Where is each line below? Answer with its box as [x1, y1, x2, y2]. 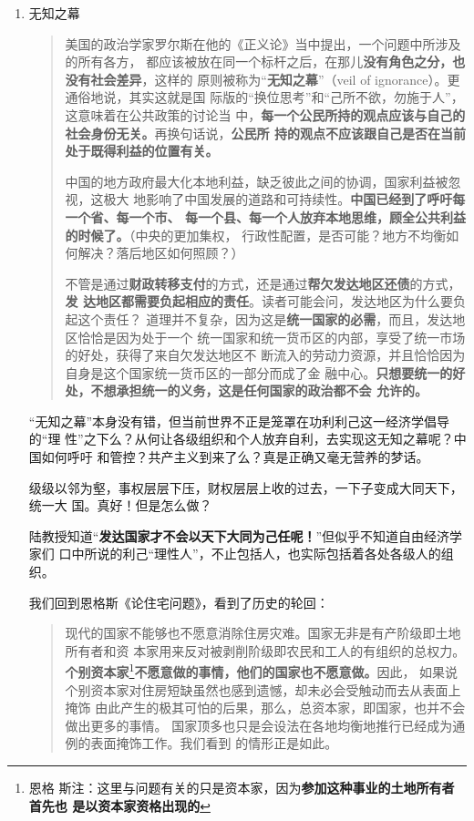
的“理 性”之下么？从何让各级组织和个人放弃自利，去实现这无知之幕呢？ [28, 429, 454, 448]
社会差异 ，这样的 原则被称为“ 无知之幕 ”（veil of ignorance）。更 [90, 69, 460, 88]
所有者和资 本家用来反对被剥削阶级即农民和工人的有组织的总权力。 [65, 641, 466, 660]
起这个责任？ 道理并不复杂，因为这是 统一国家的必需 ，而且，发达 [65, 309, 453, 328]
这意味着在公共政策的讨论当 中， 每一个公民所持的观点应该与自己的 [65, 105, 466, 124]
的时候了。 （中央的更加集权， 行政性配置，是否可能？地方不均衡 [65, 225, 447, 244]
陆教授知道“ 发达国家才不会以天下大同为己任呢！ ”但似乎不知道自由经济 [28, 526, 450, 545]
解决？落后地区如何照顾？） [77, 243, 244, 262]
